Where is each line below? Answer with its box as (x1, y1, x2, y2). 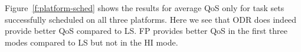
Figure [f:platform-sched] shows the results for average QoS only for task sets (5, 2, 284, 13)
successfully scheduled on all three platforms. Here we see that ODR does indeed (5, 13, 297, 25)
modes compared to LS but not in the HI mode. (5, 36, 178, 48)
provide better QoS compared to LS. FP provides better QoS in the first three (5, 25, 287, 37)
